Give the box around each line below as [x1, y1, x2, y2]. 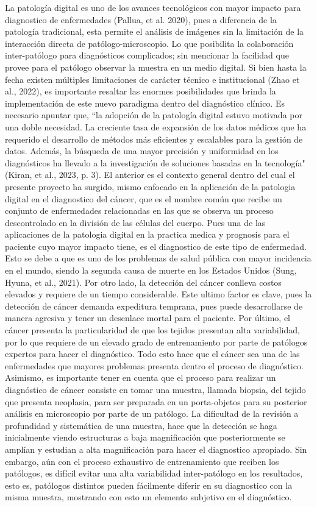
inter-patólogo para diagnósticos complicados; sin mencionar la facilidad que [5, 49, 289, 62]
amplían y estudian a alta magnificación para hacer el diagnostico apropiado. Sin [5, 442, 307, 455]
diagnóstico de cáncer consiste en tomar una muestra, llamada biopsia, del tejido [5, 383, 306, 395]
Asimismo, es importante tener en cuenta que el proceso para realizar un [5, 371, 276, 384]
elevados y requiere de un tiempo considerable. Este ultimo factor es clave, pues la [5, 288, 312, 300]
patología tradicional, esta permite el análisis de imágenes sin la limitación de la [5, 25, 304, 38]
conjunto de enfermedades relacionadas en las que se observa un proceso [5, 204, 274, 217]
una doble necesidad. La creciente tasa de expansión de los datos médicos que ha [5, 120, 307, 133]
